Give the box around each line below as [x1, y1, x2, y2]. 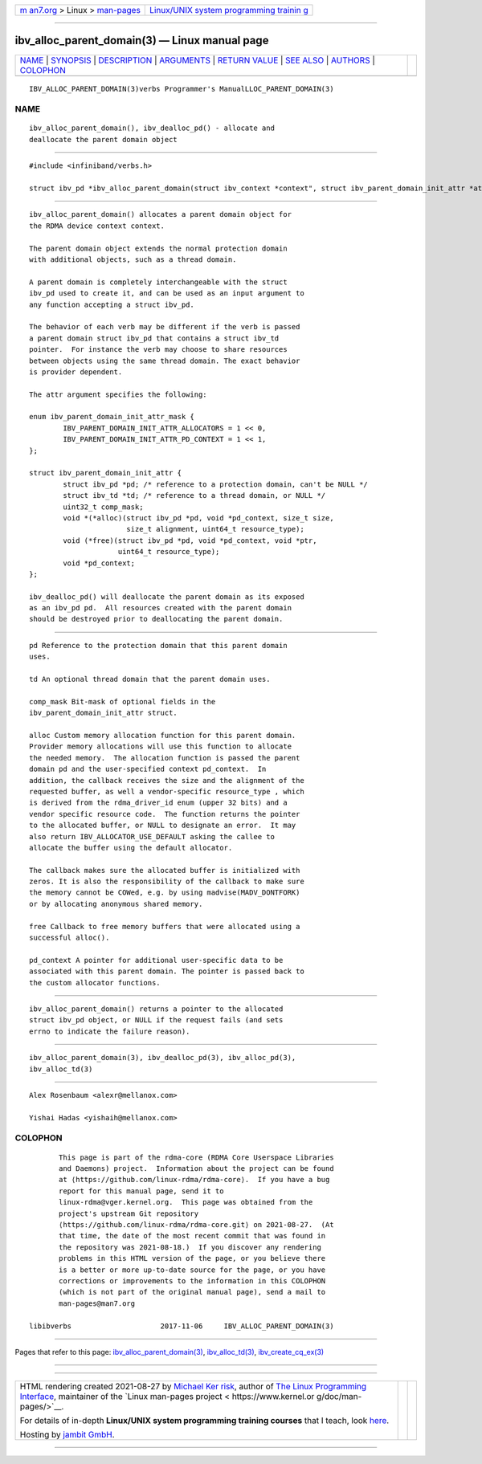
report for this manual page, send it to [59, 1186, 224, 1196]
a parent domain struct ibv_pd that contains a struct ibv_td [29, 333, 280, 343]
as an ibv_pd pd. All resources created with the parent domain [29, 603, 292, 613]
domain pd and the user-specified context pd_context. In [29, 765, 267, 774]
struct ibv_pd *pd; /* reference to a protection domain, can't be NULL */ [63, 479, 369, 489]
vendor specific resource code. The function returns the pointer [29, 809, 300, 818]
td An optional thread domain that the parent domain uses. [29, 675, 271, 684]
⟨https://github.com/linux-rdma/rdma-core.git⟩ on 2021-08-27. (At [59, 1221, 334, 1230]
